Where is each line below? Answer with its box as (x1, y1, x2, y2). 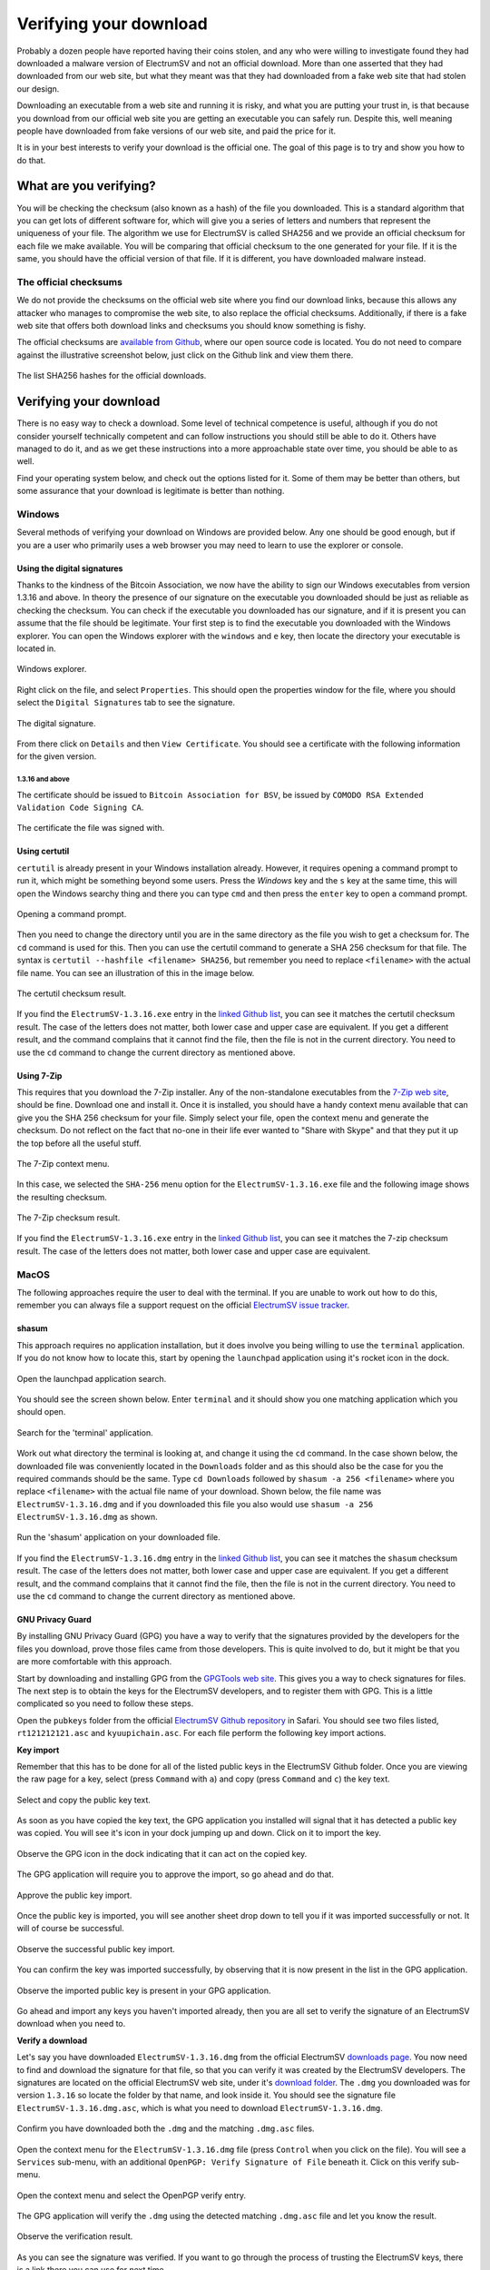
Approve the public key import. (16, 1890, 132, 1900)
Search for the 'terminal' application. (16, 1426, 153, 1438)
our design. (16, 83, 60, 94)
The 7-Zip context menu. (16, 1158, 110, 1169)
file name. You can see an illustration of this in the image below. (16, 967, 255, 978)
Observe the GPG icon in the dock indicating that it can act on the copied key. (16, 1848, 308, 1859)
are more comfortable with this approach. (16, 1656, 172, 1667)
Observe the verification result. (16, 2231, 133, 2242)
